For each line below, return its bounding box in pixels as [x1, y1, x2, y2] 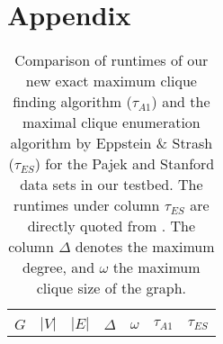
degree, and [22, 257, 95, 278]
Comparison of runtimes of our [14, 50, 209, 71]
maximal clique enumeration [22, 112, 201, 133]
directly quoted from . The [27, 215, 195, 237]
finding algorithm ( [13, 91, 132, 113]
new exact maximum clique [25, 70, 197, 92]
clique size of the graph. [36, 277, 187, 299]
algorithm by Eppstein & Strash [10, 132, 213, 154]
